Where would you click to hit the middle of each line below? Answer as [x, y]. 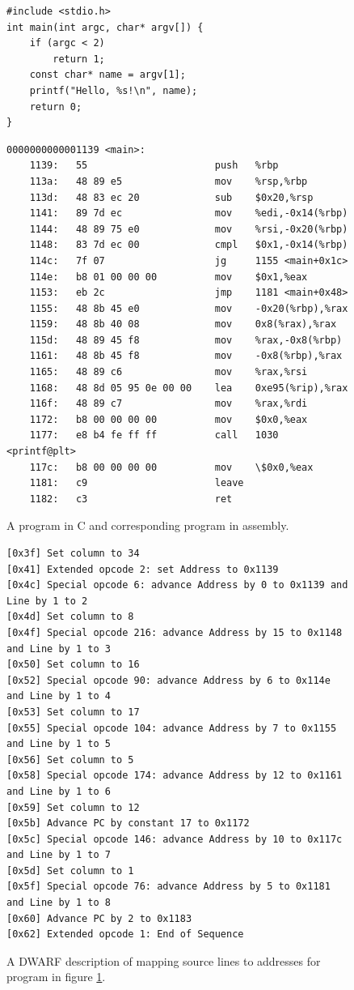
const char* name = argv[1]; [107, 75]
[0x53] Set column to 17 [73, 712]
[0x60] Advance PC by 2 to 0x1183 [99, 918]
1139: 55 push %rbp [154, 166]
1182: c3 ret [131, 499]
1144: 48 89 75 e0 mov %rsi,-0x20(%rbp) [189, 229]
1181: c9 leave [137, 483]
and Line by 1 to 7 [59, 855]
